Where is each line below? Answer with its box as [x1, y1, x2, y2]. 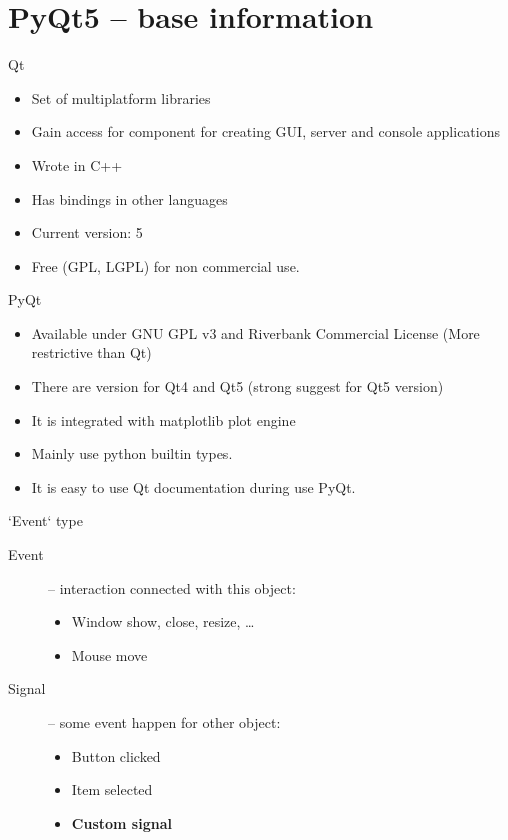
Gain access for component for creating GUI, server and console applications [31, 121, 500, 142]
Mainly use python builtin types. [31, 443, 233, 464]
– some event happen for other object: [48, 712, 281, 732]
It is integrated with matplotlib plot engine [31, 409, 296, 430]
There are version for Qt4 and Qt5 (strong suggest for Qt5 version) [31, 376, 444, 397]
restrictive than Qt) [31, 342, 152, 363]
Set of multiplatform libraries [31, 87, 211, 108]
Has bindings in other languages [31, 188, 228, 209]
